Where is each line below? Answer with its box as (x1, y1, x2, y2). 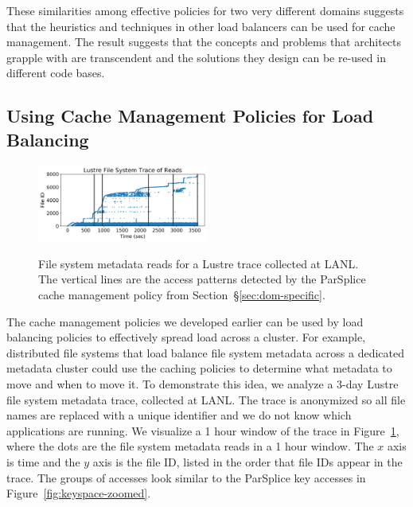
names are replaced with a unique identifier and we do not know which (6, 407, 352, 423)
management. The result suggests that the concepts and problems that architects (6, 33, 402, 50)
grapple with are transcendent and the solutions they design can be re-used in (6, 49, 386, 65)
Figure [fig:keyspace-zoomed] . (6, 485, 151, 501)
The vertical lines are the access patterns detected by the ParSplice (38, 271, 366, 287)
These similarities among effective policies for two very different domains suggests (6, 2, 404, 18)
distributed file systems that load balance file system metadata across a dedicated (6, 344, 404, 361)
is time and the (6, 453, 80, 470)
